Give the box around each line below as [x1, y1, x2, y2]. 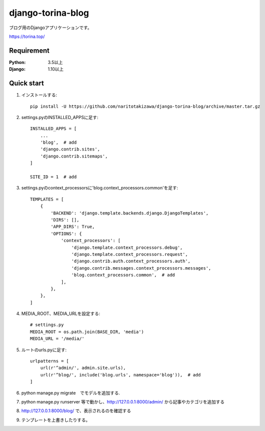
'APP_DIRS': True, [51, 224, 95, 230]
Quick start [9, 79, 44, 88]
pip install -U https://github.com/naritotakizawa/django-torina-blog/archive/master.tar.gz [30, 103, 261, 109]
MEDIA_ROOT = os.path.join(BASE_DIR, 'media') [30, 329, 144, 335]
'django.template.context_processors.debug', [71, 245, 183, 250]
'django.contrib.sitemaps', [40, 153, 108, 159]
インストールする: [21, 92, 57, 98]
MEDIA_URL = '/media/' [30, 336, 85, 341]
